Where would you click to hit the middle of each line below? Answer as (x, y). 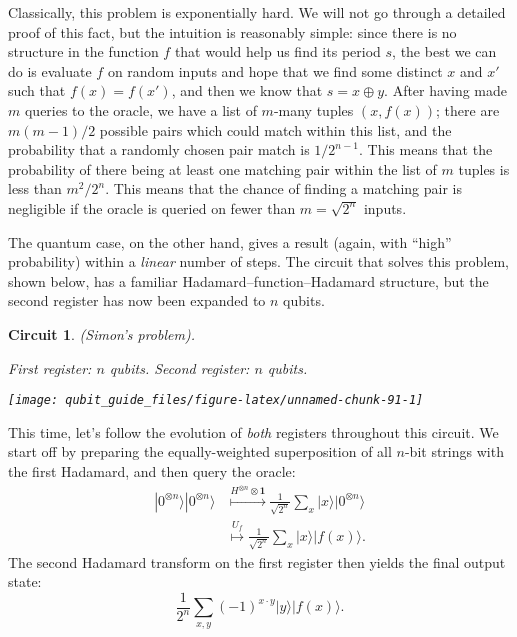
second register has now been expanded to (137, 300)
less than (35, 188)
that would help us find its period (277, 51)
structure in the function (83, 51)
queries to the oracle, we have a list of (140, 109)
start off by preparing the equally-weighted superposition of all (200, 451)
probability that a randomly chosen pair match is (159, 149)
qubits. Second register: (179, 367)
